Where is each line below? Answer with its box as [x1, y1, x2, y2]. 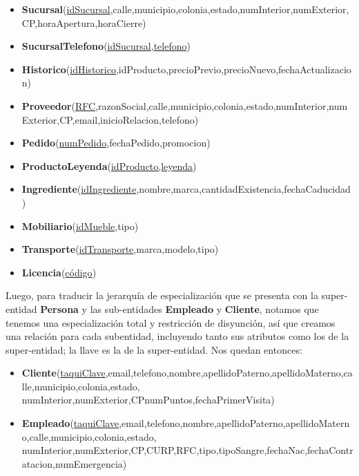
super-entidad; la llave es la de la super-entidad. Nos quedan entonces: [6, 342, 302, 356]
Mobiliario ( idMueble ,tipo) [21, 218, 139, 233]
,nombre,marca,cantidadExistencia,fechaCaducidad [136, 182, 351, 196]
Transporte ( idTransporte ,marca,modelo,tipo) [21, 242, 219, 256]
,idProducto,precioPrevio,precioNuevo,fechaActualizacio [115, 61, 351, 76]
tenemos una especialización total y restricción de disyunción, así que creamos [6, 315, 336, 330]
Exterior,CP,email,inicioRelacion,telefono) [21, 112, 199, 126]
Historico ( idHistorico [21, 61, 116, 76]
